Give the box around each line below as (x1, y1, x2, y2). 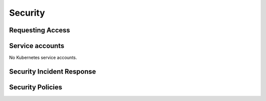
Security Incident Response (9, 67, 96, 76)
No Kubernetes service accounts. (9, 54, 77, 61)
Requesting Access (9, 26, 70, 34)
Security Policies (9, 83, 63, 91)
